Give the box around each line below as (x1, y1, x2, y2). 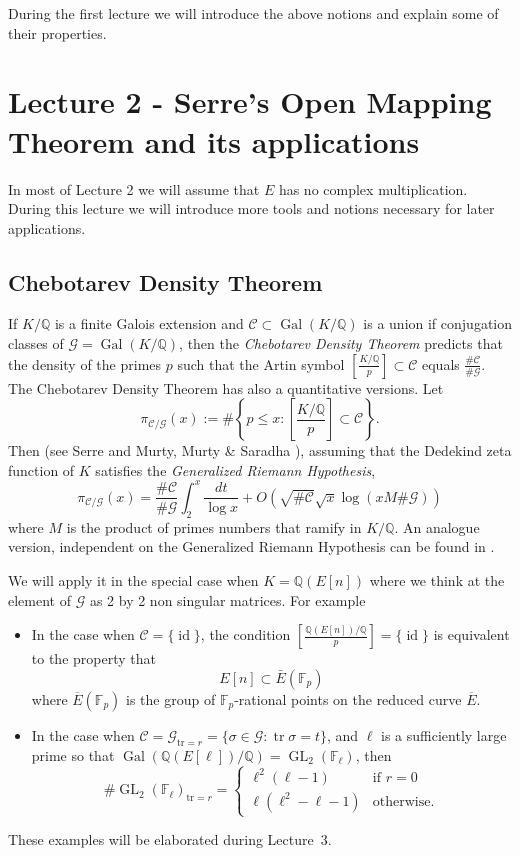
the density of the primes (8, 353, 162, 374)
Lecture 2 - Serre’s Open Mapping (8, 81, 492, 122)
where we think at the (369, 569, 505, 590)
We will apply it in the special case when (8, 569, 259, 590)
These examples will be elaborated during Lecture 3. (8, 829, 332, 850)
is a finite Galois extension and (54, 313, 244, 334)
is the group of (126, 688, 216, 709)
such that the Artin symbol (177, 353, 345, 374)
